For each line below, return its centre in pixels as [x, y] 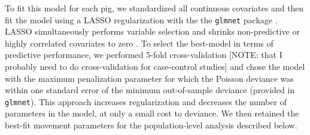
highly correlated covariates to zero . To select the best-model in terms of [139, 43]
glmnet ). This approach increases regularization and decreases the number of [146, 101]
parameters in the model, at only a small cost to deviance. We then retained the [152, 113]
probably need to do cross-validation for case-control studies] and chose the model [155, 67]
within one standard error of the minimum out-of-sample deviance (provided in [150, 90]
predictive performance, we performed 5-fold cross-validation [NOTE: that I [144, 55]
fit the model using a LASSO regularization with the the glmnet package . [141, 19]
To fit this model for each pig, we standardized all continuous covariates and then [154, 8]
